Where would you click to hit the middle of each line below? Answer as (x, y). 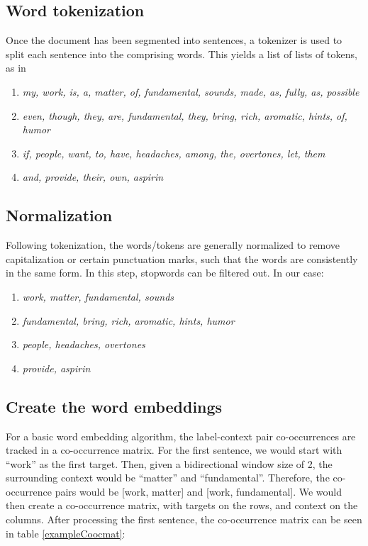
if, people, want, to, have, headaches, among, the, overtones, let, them (174, 153)
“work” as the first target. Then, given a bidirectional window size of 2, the (169, 463)
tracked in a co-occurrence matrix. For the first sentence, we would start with (174, 450)
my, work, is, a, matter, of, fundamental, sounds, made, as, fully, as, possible (191, 91)
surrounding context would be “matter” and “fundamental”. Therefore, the (168, 478)
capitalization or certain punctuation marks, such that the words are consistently (182, 258)
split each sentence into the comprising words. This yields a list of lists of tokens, (182, 54)
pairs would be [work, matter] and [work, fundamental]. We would (199, 491)
